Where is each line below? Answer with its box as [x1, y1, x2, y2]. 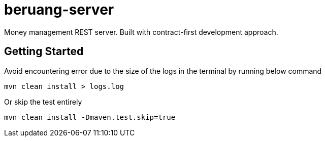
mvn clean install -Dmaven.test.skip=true [4, 113, 176, 121]
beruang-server [4, 1, 114, 18]
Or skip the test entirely [4, 97, 82, 106]
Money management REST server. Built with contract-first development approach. [4, 27, 278, 36]
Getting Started [4, 45, 84, 58]
